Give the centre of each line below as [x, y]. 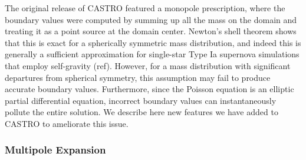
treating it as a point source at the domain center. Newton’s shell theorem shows [151, 31]
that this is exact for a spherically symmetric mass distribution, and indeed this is [153, 42]
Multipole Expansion [55, 150]
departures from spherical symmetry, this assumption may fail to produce [138, 77]
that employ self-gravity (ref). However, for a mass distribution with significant [148, 65]
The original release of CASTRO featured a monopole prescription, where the [145, 8]
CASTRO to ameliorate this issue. [67, 123]
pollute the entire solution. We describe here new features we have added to [142, 112]
